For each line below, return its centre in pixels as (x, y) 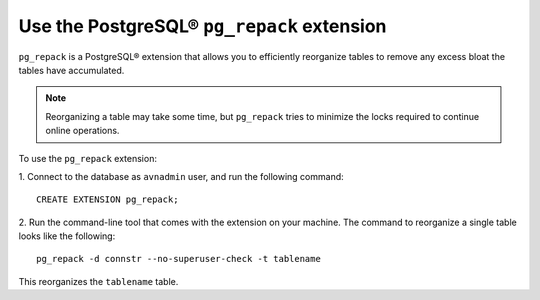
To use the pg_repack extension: (87, 158)
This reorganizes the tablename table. (98, 281)
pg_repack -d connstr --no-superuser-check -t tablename (179, 259)
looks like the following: (67, 236)
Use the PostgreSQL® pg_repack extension (202, 26)
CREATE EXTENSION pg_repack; (107, 199)
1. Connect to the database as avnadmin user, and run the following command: (181, 176)
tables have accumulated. (71, 70)
